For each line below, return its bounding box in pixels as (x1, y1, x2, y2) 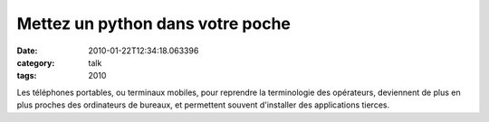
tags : (16, 70, 37, 81)
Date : (16, 45, 38, 56)
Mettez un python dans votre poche (16, 14, 292, 33)
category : (16, 57, 55, 68)
